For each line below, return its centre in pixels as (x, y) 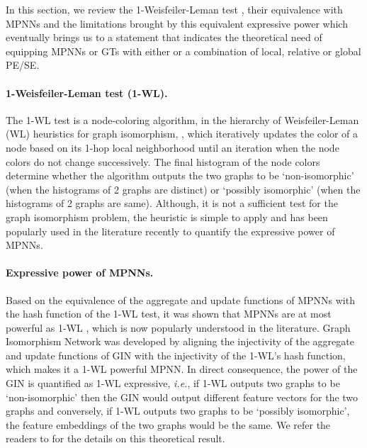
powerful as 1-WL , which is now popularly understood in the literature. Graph (178, 327)
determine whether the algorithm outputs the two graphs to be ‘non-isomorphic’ (180, 175)
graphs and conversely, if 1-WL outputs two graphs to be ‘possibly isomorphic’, (178, 411)
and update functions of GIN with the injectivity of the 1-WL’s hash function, (176, 355)
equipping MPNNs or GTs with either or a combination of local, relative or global (183, 51)
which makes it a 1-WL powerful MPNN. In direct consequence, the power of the (182, 369)
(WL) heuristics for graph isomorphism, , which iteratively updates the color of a (182, 134)
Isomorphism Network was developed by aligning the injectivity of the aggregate (180, 341)
